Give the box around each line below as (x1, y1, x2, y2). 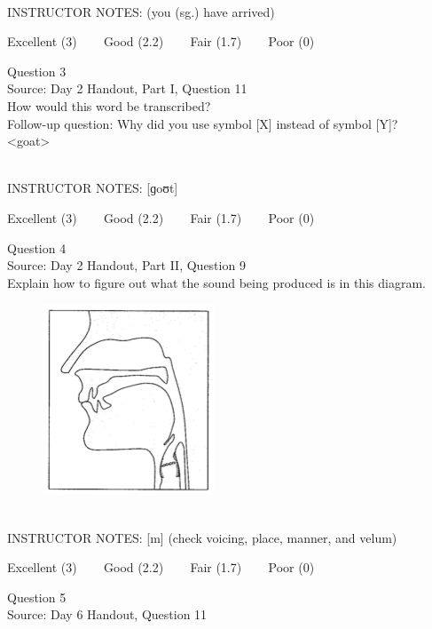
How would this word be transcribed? (7, 96, 211, 115)
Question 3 (7, 61, 67, 80)
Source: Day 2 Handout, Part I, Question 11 (7, 79, 247, 98)
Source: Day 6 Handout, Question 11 (7, 605, 208, 624)
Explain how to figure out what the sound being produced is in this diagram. (7, 273, 426, 291)
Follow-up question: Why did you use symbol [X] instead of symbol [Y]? (7, 114, 398, 132)
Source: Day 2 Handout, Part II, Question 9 (7, 256, 246, 275)
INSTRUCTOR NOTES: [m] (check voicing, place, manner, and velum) (7, 528, 397, 546)
